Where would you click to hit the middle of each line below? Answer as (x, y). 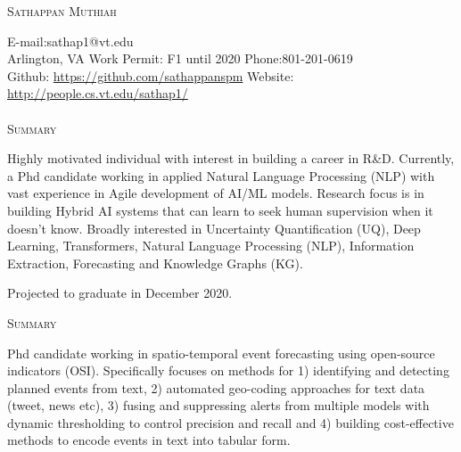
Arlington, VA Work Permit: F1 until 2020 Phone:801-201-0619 (180, 58)
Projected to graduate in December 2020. (120, 293)
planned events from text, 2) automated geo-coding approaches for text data (216, 387)
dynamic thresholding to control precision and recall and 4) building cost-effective (230, 422)
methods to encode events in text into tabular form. (149, 440)
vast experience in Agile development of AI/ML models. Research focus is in (216, 193)
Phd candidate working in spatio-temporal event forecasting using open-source (221, 353)
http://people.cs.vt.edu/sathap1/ (98, 93)
